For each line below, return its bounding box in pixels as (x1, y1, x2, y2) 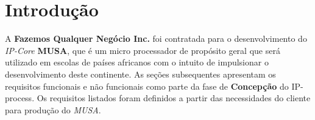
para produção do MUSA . (5, 103, 101, 116)
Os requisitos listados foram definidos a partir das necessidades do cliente (37, 92, 311, 104)
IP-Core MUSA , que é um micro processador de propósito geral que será (5, 44, 280, 56)
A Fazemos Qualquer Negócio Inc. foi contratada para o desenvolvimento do (5, 32, 307, 45)
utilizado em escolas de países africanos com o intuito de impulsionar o (5, 56, 269, 68)
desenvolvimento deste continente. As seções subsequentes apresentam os (5, 67, 276, 80)
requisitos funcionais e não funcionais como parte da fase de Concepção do (5, 79, 289, 92)
